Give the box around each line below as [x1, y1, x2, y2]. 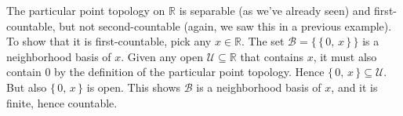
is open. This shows [86, 78, 181, 95]
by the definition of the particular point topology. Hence [54, 63, 325, 80]
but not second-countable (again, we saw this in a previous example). [59, 17, 392, 34]
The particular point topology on [6, 2, 165, 18]
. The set [241, 33, 285, 49]
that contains [240, 48, 303, 64]
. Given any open [121, 48, 204, 64]
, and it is [331, 78, 378, 95]
